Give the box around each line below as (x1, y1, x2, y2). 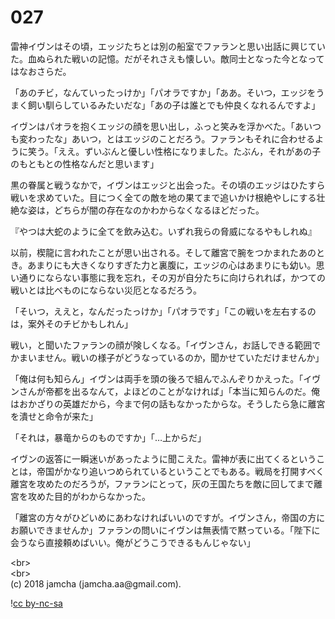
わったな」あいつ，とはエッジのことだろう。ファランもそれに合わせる (27, 132, 316, 145)
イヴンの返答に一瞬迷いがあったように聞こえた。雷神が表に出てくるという (10, 452, 317, 465)
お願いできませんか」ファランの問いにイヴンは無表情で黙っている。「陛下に (10, 524, 321, 536)
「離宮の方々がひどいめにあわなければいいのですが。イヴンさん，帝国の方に (10, 511, 326, 523)
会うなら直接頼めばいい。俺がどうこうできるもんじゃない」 (10, 536, 256, 548)
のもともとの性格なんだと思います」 (10, 157, 160, 170)
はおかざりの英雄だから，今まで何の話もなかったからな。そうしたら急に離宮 (10, 397, 326, 410)
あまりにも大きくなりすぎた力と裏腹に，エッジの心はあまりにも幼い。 (27, 259, 317, 271)
